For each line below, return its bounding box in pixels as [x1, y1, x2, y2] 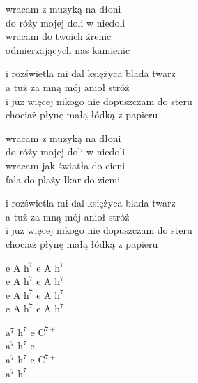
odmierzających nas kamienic [6, 42, 130, 57]
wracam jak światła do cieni [6, 158, 125, 172]
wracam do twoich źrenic [6, 29, 112, 43]
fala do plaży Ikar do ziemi [6, 172, 121, 186]
